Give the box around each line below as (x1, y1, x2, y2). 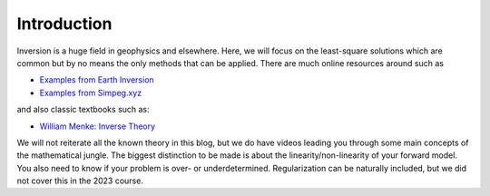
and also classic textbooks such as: (16, 104, 150, 115)
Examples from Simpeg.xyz (39, 87, 142, 98)
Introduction (16, 14, 113, 34)
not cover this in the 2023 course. (16, 175, 144, 186)
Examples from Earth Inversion (39, 74, 154, 85)
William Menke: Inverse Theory (39, 121, 156, 132)
